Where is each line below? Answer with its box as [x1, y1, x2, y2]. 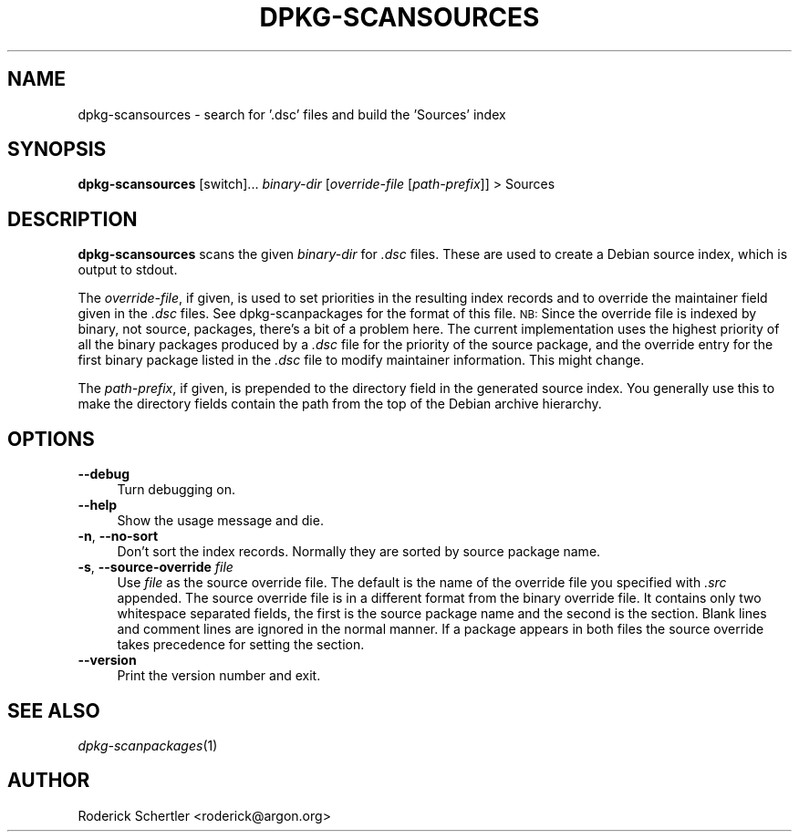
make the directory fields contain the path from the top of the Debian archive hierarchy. [78, 396, 602, 412]
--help [78, 497, 118, 513]
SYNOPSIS [7, 138, 107, 161]
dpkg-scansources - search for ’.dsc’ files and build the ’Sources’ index [78, 106, 506, 122]
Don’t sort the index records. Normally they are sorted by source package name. [117, 544, 601, 560]
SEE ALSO [7, 699, 100, 722]
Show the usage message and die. [117, 513, 324, 529]
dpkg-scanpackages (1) [78, 737, 218, 753]
